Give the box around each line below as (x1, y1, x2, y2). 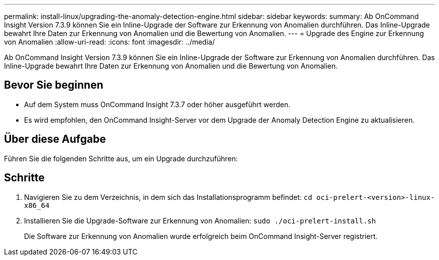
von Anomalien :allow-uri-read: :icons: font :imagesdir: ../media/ (4, 38, 215, 46)
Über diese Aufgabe (4, 133, 106, 146)
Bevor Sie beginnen (4, 79, 104, 92)
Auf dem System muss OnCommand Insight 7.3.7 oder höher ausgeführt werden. (24, 100, 291, 109)
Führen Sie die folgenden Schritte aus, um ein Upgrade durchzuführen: (4, 154, 238, 163)
